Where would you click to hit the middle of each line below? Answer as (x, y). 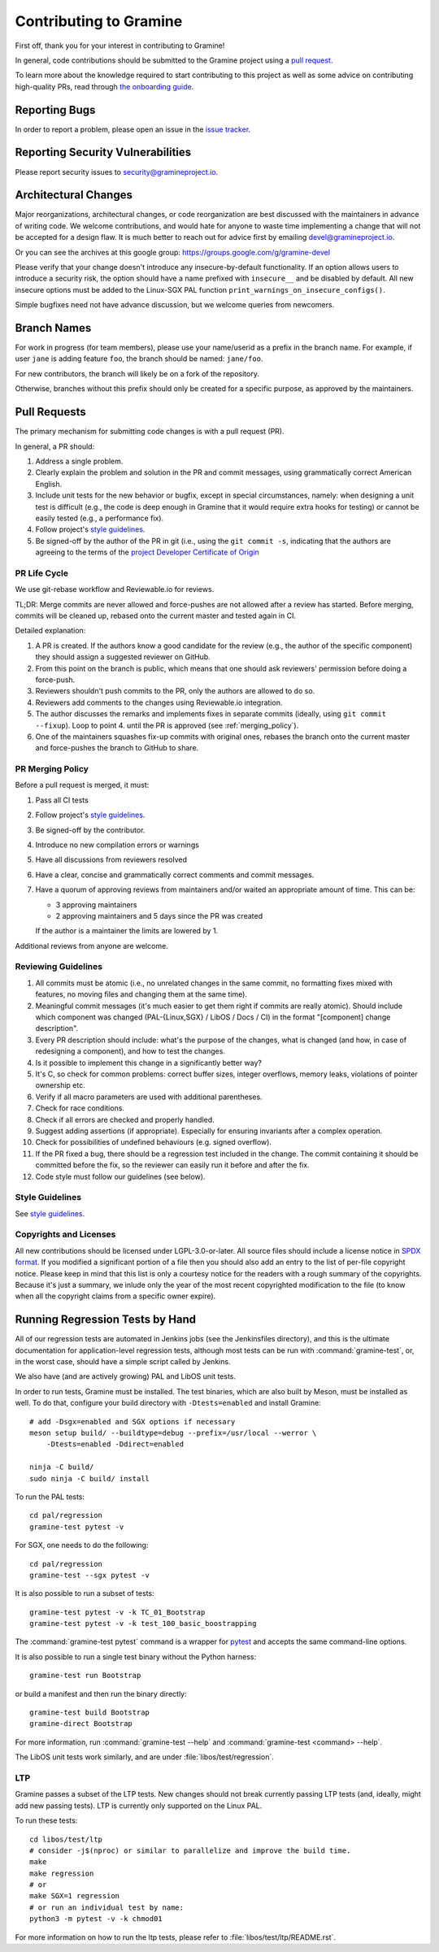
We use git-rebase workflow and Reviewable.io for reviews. (115, 589)
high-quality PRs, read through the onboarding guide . (104, 86)
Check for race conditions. (80, 1108)
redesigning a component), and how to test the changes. (130, 1051)
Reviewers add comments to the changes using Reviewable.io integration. (159, 702)
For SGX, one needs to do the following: (82, 1546)
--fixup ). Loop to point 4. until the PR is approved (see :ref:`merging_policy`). (167, 725)
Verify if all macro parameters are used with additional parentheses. (149, 1097)
